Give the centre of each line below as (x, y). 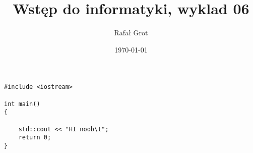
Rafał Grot (131, 33)
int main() (22, 104)
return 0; (35, 138)
